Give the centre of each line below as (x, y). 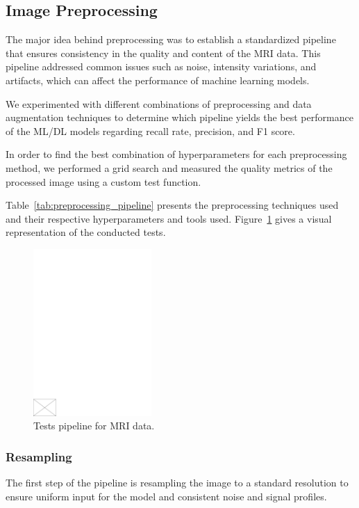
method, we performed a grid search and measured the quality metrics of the (169, 167)
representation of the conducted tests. (86, 232)
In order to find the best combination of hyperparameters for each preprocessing (176, 154)
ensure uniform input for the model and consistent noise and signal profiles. (166, 496)
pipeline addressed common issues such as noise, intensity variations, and (161, 66)
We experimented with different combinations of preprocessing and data (159, 103)
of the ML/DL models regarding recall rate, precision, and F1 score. (150, 130)
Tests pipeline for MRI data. (94, 426)
